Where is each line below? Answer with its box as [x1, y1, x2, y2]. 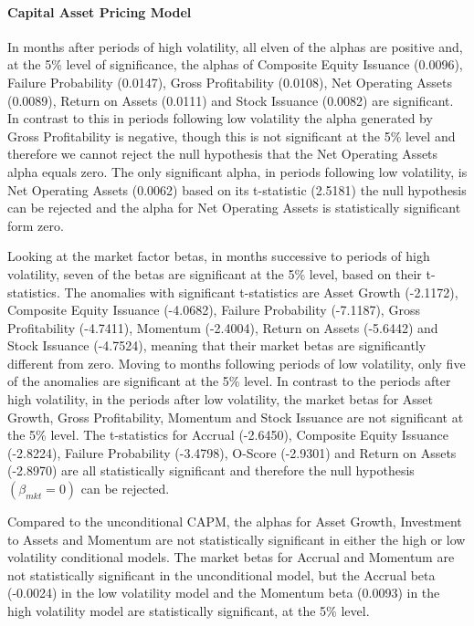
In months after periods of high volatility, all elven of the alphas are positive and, [7, 37, 463, 56]
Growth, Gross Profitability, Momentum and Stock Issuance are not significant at [7, 407, 464, 426]
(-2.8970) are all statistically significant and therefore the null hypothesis [7, 461, 415, 480]
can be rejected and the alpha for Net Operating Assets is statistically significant [7, 198, 461, 217]
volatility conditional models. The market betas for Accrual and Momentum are [7, 548, 455, 567]
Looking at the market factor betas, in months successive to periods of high [7, 246, 430, 266]
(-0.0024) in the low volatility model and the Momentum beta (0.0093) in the [7, 583, 440, 602]
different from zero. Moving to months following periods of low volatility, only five [7, 353, 466, 372]
